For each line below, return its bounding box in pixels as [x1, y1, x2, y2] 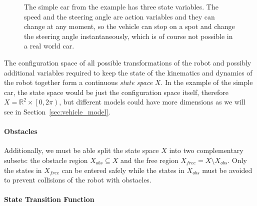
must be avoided [202, 164, 252, 175]
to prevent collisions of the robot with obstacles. [4, 174, 151, 185]
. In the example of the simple [160, 77, 253, 87]
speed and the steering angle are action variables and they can [24, 11, 215, 21]
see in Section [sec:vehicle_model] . [4, 106, 110, 116]
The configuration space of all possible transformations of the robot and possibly [4, 57, 251, 67]
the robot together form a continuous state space [4, 77, 153, 87]
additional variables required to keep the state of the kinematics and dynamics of [4, 67, 252, 77]
